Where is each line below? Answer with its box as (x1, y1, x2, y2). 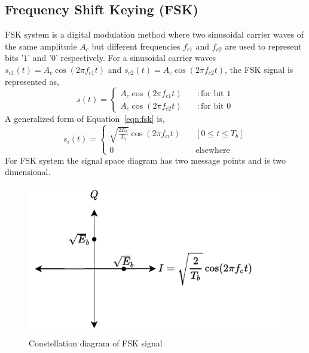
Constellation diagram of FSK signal (29, 336, 163, 349)
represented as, (5, 75, 59, 87)
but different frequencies (91, 39, 180, 52)
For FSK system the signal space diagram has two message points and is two (5, 154, 286, 166)
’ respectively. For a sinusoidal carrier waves (55, 51, 216, 64)
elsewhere (195, 146, 230, 155)
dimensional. (5, 165, 51, 178)
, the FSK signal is (225, 63, 293, 75)
